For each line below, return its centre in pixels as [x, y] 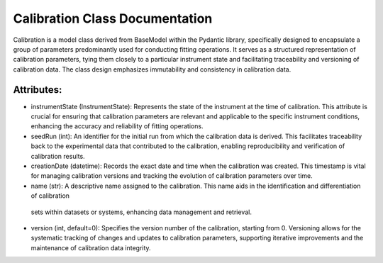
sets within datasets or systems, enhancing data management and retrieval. [141, 212]
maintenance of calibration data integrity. [91, 247]
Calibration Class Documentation [113, 18]
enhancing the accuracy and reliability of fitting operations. [117, 126]
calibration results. [58, 156]
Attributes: [38, 90]
